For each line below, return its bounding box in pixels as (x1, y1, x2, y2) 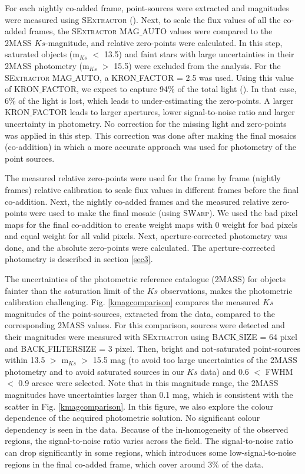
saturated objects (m (5, 48, 79, 60)
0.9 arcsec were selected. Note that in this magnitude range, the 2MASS (18, 377, 279, 389)
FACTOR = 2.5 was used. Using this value (139, 71, 294, 83)
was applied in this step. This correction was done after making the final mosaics (5, 129, 297, 141)
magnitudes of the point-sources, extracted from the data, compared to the (5, 307, 275, 319)
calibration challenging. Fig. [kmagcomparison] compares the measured (5, 296, 260, 308)
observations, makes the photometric (160, 284, 293, 296)
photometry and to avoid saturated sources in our (5, 365, 184, 377)
